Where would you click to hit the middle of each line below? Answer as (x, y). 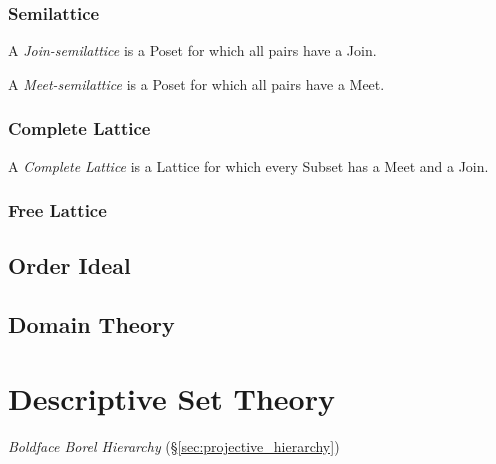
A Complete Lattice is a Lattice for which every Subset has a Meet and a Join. (248, 165)
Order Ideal (69, 265)
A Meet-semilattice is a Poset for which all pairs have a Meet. (196, 83)
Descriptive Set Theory (171, 397)
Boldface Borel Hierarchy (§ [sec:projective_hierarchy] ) (174, 445)
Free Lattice (57, 210)
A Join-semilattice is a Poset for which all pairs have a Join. (192, 50)
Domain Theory (91, 324)
